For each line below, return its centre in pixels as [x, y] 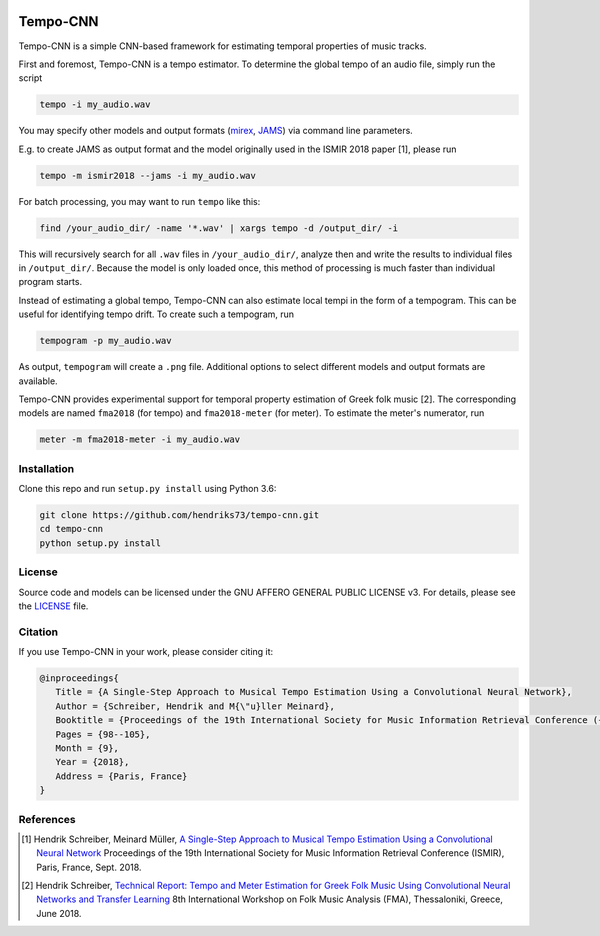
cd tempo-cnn [71, 529]
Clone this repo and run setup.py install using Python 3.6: [147, 489]
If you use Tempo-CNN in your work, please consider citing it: [146, 652]
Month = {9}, [87, 748]
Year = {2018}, [92, 762]
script [30, 78]
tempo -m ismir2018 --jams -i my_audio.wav [148, 175]
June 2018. [59, 913]
